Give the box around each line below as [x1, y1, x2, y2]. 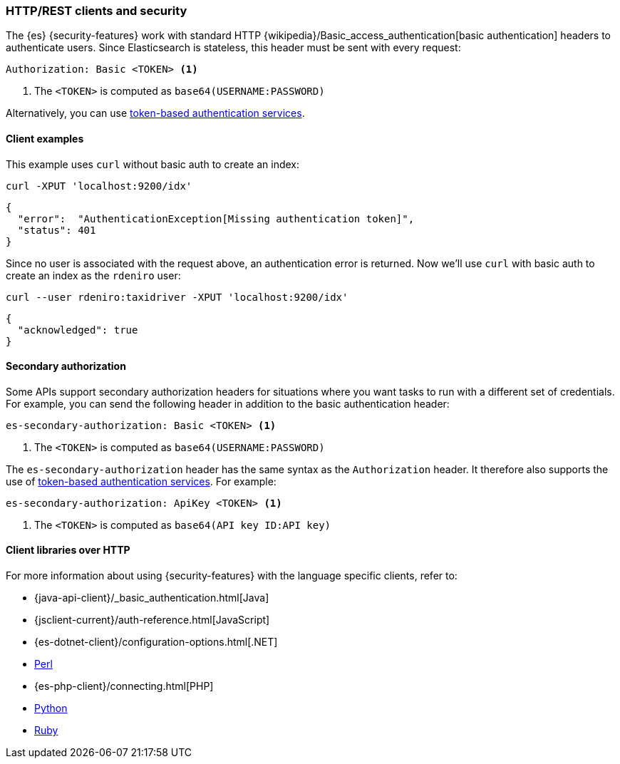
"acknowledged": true [17, 324, 138, 336]
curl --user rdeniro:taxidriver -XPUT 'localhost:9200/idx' [6, 291, 348, 303]
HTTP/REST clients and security [6, 4, 187, 18]
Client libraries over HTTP [6, 544, 130, 557]
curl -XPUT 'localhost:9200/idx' [6, 180, 192, 192]
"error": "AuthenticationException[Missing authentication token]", [17, 212, 415, 224]
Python [34, 702, 68, 715]
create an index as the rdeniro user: [6, 269, 181, 282]
